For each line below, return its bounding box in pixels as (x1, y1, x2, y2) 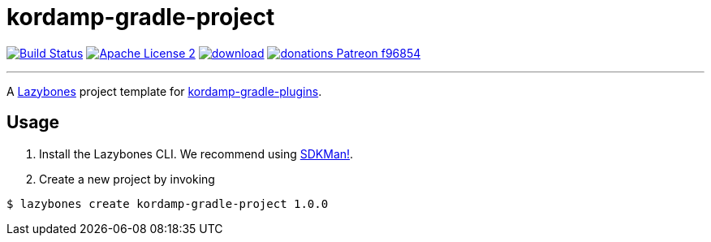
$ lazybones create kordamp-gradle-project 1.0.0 (6, 197, 329, 210)
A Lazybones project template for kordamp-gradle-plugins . (6, 84, 322, 98)
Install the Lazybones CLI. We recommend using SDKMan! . (39, 146, 354, 161)
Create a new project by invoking (39, 171, 215, 186)
